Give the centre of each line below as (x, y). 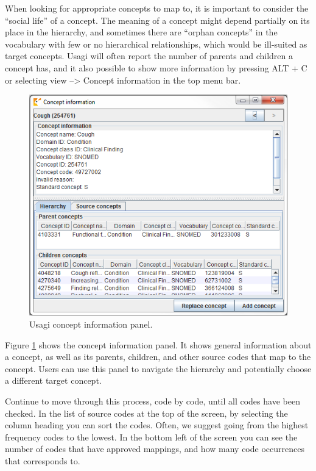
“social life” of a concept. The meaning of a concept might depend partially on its (157, 20)
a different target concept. (53, 380)
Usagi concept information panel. (91, 324)
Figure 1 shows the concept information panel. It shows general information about (158, 344)
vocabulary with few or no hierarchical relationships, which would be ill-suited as (156, 44)
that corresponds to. (43, 461)
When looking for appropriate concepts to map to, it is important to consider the (157, 8)
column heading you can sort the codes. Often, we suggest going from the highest (157, 425)
